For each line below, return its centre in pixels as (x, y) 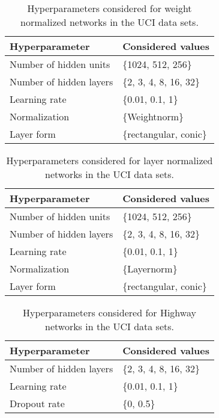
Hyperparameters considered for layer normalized (109, 160)
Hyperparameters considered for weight (109, 8)
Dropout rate (37, 403)
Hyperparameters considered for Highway (109, 312)
